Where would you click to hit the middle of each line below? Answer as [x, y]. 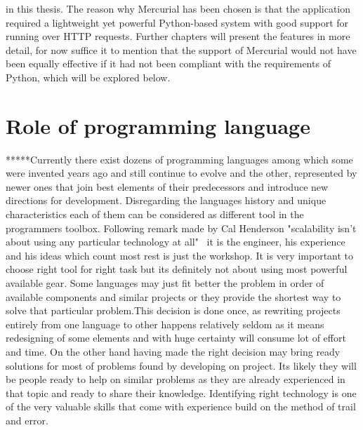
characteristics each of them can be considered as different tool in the [155, 214]
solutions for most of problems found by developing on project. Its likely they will [181, 365]
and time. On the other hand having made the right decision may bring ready [173, 351]
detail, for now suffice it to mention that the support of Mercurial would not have [181, 49]
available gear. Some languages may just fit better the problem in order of [165, 283]
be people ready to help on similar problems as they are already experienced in [176, 379]
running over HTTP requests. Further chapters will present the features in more [178, 36]
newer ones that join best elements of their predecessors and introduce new [167, 186]
